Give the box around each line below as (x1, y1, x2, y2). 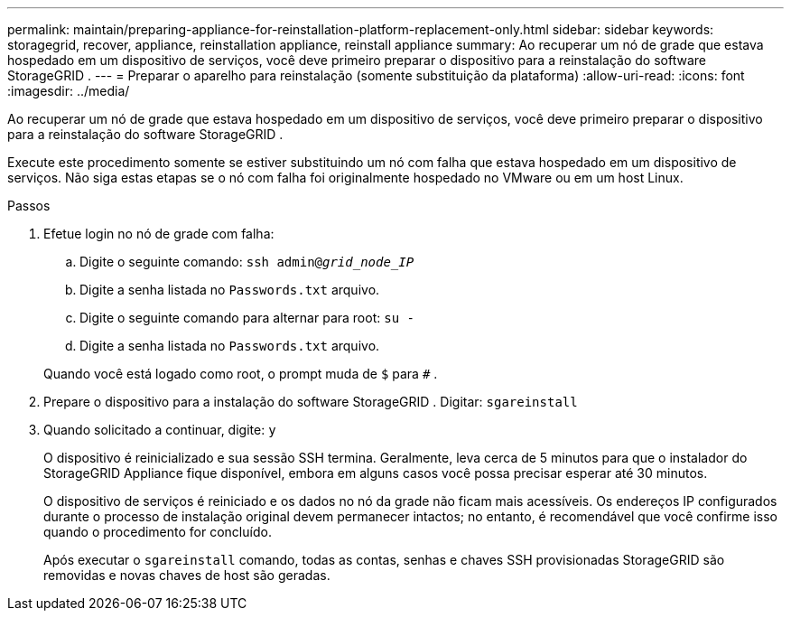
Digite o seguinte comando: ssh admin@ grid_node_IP (79, 254, 414, 269)
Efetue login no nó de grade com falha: (43, 226, 275, 241)
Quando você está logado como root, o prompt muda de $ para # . (43, 366, 438, 381)
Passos (7, 198, 51, 213)
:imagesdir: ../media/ (7, 83, 130, 98)
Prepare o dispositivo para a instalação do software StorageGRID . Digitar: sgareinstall (43, 394, 578, 409)
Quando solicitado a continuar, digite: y (43, 422, 276, 437)
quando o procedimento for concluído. (43, 524, 272, 539)
